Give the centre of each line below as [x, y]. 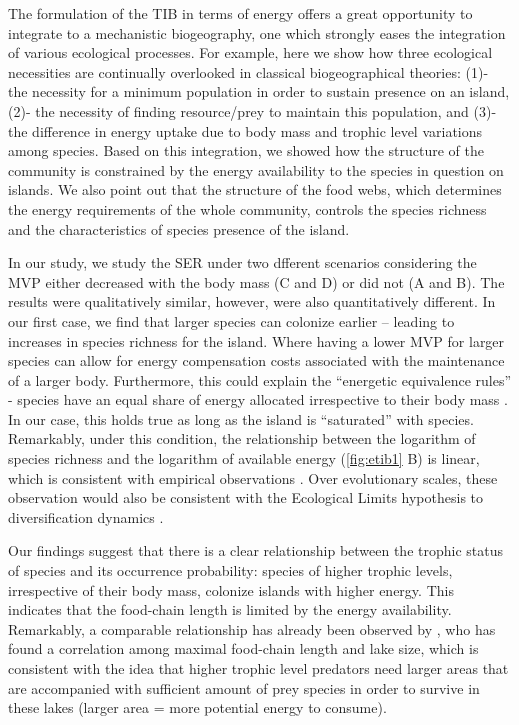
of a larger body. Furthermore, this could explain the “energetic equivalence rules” [260, 379]
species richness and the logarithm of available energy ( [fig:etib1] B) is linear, [244, 458]
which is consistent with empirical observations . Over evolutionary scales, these [253, 477]
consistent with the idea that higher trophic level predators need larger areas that [258, 668]
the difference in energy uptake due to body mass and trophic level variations [245, 130]
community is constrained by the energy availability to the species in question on [256, 169]
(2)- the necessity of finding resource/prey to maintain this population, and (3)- [252, 110]
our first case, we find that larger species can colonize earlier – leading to [231, 320]
